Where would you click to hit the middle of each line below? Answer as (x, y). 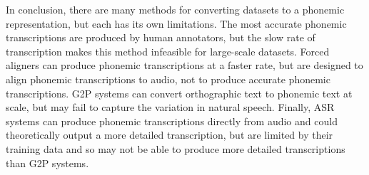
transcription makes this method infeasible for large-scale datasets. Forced (168, 51)
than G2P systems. (47, 163)
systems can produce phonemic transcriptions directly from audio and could (172, 121)
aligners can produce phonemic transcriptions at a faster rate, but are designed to (184, 65)
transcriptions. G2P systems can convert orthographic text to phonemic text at (179, 93)
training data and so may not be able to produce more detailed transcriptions (176, 148)
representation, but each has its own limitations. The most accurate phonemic (176, 23)
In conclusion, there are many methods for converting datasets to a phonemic (175, 9)
